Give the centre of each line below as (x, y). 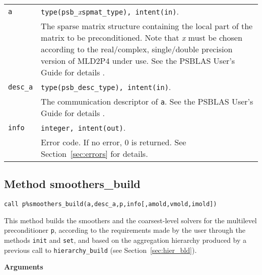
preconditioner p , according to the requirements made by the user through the (125, 230)
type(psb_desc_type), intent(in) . (106, 87)
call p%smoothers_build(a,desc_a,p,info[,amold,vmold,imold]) (111, 204)
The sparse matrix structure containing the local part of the (147, 26)
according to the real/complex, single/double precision (137, 49)
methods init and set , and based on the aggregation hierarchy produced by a (125, 240)
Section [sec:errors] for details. (94, 154)
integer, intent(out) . (83, 127)
